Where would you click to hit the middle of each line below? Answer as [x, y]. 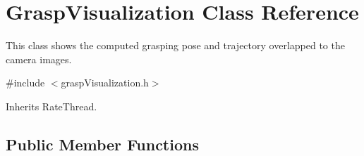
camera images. [39, 59]
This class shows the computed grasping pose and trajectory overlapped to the [175, 45]
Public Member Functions [102, 144]
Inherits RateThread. [51, 106]
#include [25, 83]
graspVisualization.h [105, 83]
